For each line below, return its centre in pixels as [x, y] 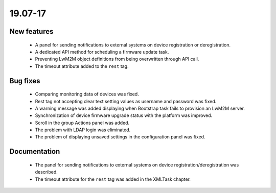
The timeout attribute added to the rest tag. [82, 66]
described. [47, 172]
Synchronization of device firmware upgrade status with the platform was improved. [124, 115]
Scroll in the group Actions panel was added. [82, 123]
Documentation [35, 151]
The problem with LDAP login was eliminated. [83, 130]
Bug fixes [25, 81]
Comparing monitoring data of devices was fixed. [87, 94]
